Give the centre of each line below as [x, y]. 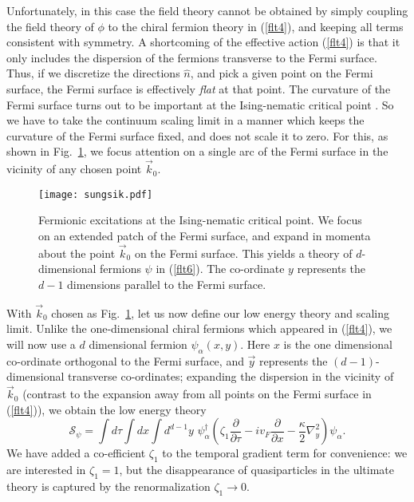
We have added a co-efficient [76, 453]
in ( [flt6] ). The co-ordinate [220, 269]
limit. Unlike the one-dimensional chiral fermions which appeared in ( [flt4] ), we [199, 328]
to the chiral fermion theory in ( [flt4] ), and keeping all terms [256, 26]
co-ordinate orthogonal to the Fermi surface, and [125, 360]
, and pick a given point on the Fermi [282, 73]
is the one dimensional [338, 344]
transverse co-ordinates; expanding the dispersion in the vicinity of [231, 376]
